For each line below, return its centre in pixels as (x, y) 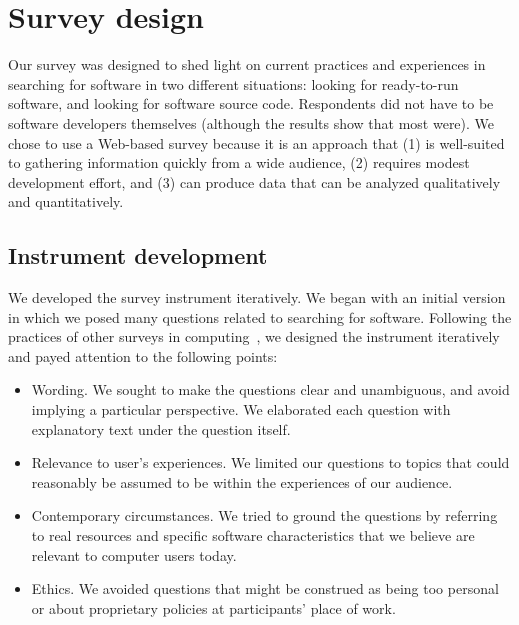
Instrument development (138, 255)
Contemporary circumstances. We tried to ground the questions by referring (264, 515)
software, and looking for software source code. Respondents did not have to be (251, 103)
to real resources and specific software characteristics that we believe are (253, 535)
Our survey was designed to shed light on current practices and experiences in (247, 64)
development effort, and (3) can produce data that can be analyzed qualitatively (254, 181)
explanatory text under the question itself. (161, 428)
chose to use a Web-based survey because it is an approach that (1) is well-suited (256, 142)
